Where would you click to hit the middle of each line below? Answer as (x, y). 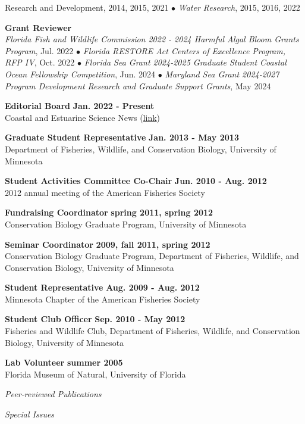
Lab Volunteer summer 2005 (64, 362)
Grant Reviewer (38, 27)
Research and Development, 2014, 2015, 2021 (87, 7)
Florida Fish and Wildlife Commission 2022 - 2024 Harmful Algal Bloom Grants (152, 39)
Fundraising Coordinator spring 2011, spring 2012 (109, 212)
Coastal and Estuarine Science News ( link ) (83, 117)
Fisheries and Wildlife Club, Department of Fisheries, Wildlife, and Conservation (152, 331)
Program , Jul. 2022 (39, 50)
